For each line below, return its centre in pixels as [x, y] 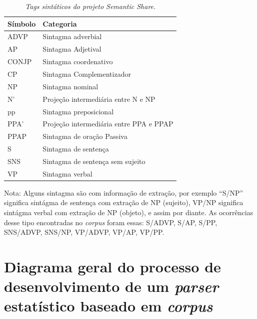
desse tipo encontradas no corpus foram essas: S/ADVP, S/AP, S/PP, [111, 222]
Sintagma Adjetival [72, 49]
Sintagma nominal [70, 86]
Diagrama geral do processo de [112, 266]
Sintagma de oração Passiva [85, 136]
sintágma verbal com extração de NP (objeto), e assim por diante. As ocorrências [129, 212]
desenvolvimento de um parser [111, 286]
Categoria [60, 23]
